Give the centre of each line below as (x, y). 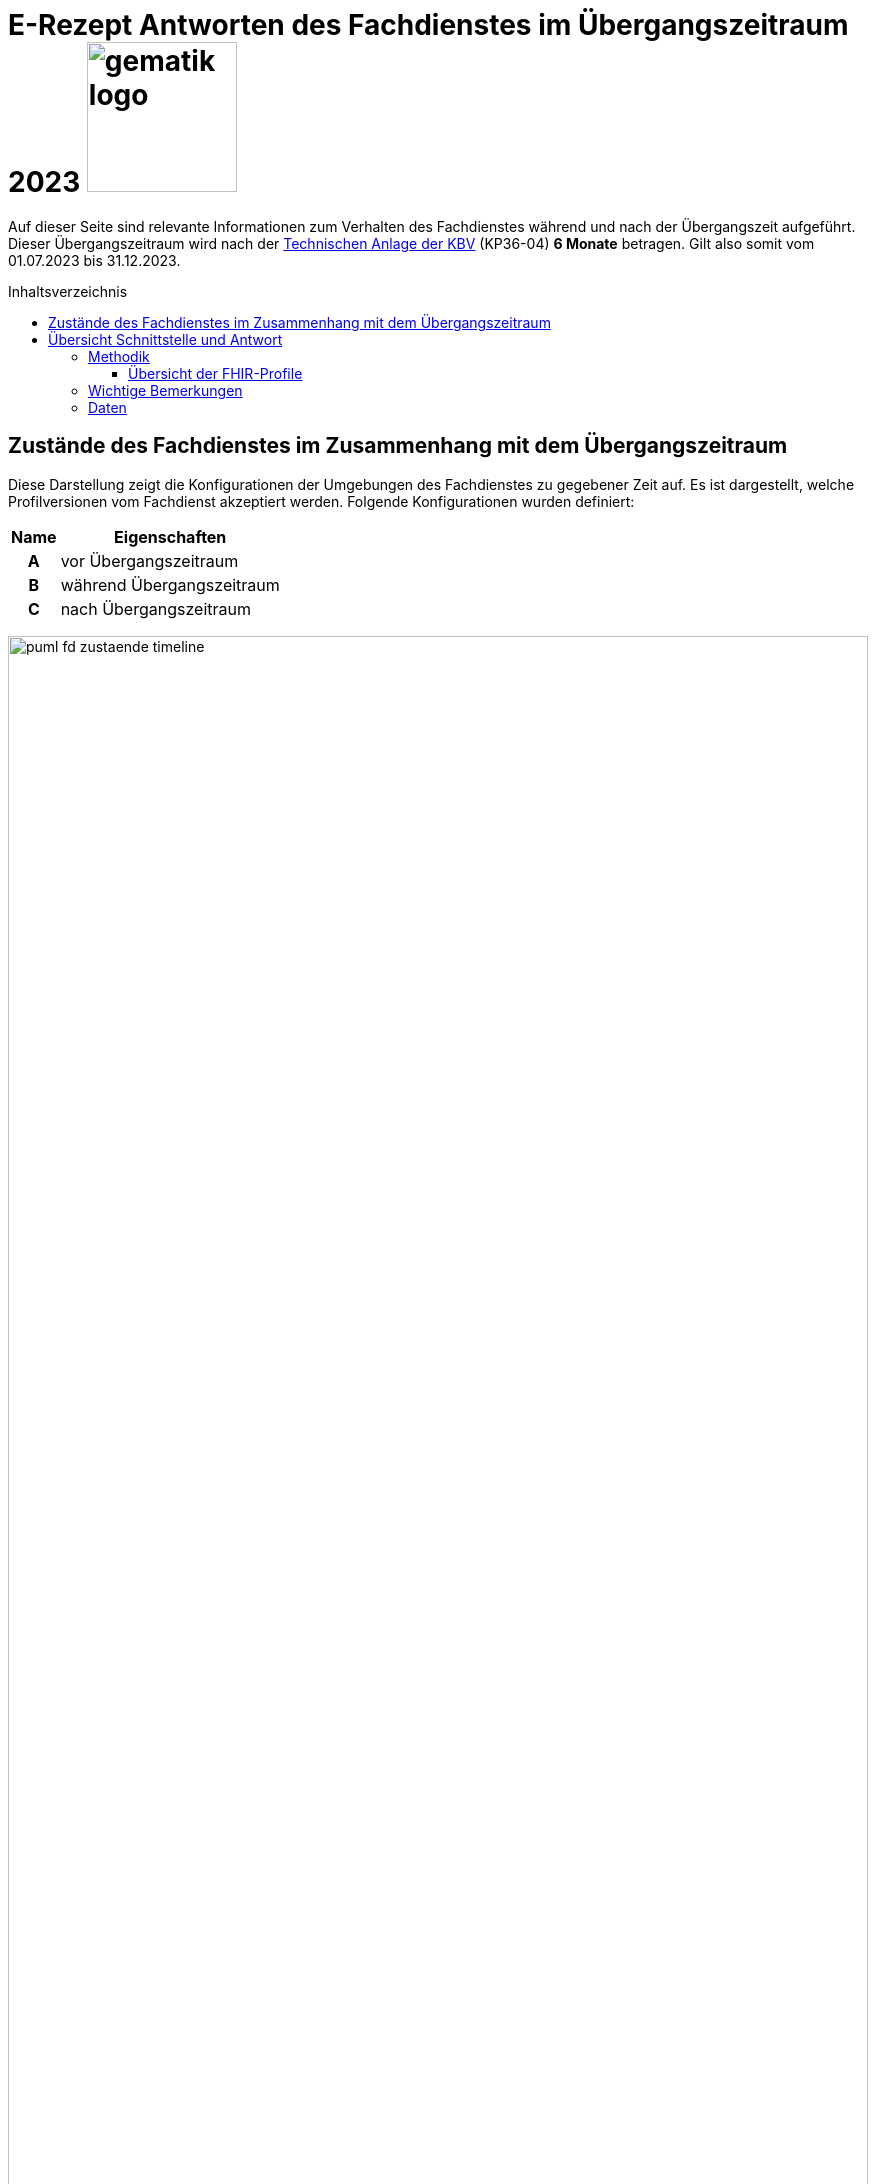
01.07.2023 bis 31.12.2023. (94, 260)
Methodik (119, 356)
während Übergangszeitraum (170, 584)
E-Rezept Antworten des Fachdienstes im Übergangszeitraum (428, 25)
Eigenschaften (170, 536)
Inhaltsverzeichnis (68, 291)
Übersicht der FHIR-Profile (215, 373)
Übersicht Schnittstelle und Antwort (165, 339)
